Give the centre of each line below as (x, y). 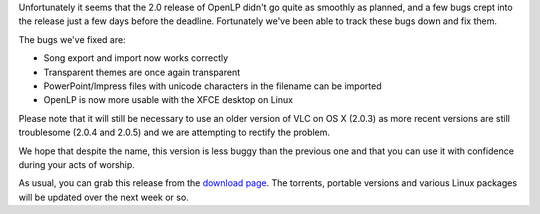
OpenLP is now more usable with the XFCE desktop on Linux (168, 100)
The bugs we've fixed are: (72, 39)
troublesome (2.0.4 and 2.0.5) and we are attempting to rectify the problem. (174, 132)
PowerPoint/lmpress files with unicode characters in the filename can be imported (212, 86)
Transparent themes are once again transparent (142, 72)
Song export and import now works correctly (136, 58)
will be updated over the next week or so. (103, 197)
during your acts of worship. (76, 164)
